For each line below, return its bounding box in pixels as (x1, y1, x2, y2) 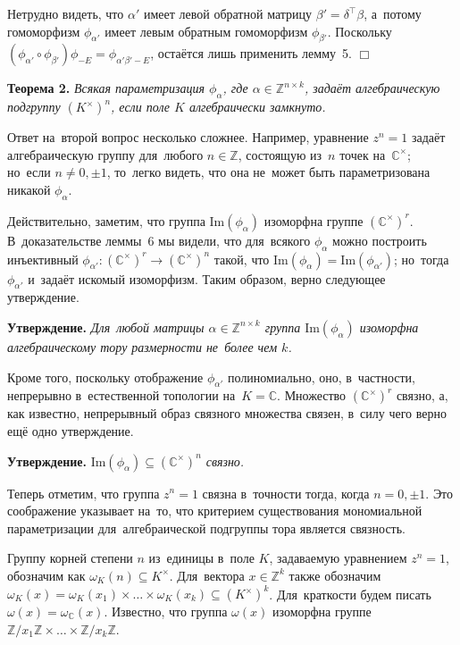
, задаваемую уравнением (269, 549, 407, 567)
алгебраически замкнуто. (188, 97, 326, 116)
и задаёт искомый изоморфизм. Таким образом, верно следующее (28, 269, 386, 288)
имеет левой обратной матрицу (143, 4, 313, 22)
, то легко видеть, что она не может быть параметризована (106, 163, 431, 181)
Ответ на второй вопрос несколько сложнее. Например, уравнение (7, 128, 369, 147)
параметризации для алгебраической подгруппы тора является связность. (7, 518, 406, 537)
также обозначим (289, 565, 381, 584)
